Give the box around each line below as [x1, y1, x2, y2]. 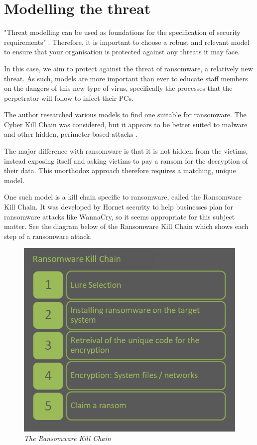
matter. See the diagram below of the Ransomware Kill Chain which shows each [4, 221, 249, 231]
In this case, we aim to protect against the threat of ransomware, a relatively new [4, 63, 253, 73]
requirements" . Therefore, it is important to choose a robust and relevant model [4, 36, 250, 47]
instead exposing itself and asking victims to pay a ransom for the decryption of [4, 155, 248, 166]
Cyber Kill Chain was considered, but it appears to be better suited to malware [4, 119, 248, 129]
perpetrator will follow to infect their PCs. [4, 92, 133, 103]
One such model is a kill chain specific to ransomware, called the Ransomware [4, 192, 242, 202]
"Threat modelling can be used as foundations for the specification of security [4, 27, 241, 37]
